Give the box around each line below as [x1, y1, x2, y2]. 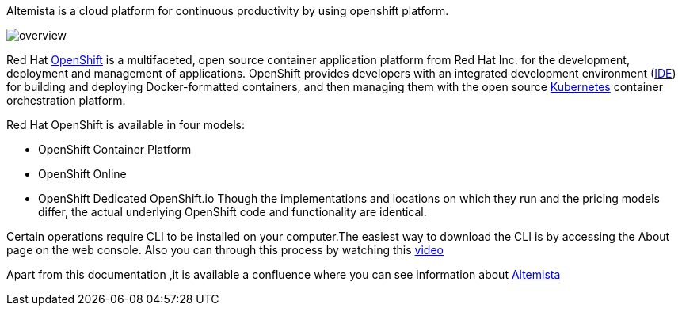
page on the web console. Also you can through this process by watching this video [6, 243, 444, 257]
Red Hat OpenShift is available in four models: [6, 118, 246, 131]
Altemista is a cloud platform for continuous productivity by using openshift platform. [6, 4, 449, 17]
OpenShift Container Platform [38, 143, 192, 156]
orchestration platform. [6, 93, 126, 107]
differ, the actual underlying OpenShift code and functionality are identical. [38, 205, 427, 219]
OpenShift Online [38, 167, 127, 181]
